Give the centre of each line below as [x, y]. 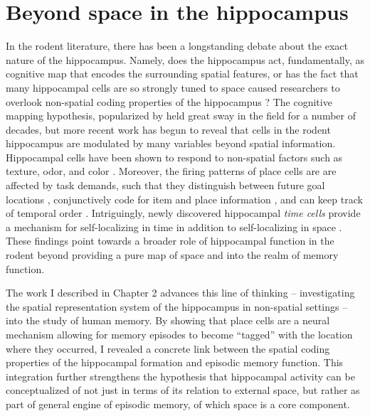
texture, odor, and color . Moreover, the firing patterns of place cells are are [171, 171]
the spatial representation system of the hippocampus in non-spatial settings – [177, 306]
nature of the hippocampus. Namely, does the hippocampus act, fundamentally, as [185, 59]
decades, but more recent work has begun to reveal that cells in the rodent [168, 129]
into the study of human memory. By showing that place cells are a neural [168, 320]
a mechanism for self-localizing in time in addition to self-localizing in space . [174, 226]
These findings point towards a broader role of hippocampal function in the [170, 241]
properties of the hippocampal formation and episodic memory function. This [175, 362]
